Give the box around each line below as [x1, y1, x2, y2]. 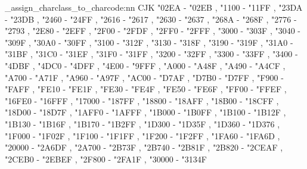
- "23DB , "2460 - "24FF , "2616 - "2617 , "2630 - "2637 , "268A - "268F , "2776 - [5, 12, 297, 25]
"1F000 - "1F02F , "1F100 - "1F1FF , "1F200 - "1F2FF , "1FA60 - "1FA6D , [5, 129, 280, 142]
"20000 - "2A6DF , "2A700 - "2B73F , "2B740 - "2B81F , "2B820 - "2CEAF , [5, 141, 283, 154]
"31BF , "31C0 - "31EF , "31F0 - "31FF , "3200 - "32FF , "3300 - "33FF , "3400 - [5, 48, 298, 60]
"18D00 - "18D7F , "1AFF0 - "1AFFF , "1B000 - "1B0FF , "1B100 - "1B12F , [5, 106, 286, 118]
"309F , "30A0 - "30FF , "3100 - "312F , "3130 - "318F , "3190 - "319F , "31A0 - [5, 36, 293, 48]
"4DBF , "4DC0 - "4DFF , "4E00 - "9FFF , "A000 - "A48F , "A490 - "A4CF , [5, 59, 286, 71]
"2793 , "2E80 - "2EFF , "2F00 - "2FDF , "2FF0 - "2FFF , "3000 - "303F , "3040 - [5, 24, 301, 37]
